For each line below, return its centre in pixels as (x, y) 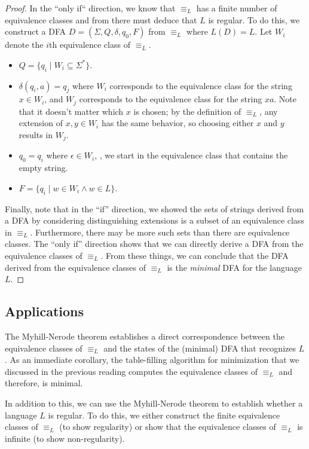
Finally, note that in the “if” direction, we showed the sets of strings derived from (154, 208)
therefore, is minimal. (44, 383)
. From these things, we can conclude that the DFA (195, 256)
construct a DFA (36, 31)
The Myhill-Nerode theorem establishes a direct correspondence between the (145, 336)
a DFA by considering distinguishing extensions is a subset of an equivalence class (154, 220)
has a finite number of (237, 8)
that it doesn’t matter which (71, 111)
